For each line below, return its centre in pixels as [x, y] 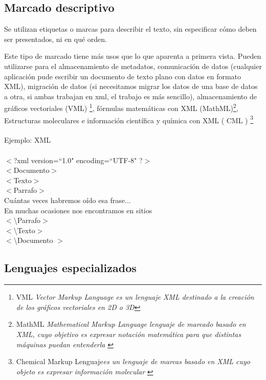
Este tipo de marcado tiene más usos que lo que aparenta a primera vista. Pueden [133, 56]
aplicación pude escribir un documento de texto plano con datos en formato [123, 76]
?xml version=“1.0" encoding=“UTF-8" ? [78, 160]
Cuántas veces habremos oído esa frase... [68, 200]
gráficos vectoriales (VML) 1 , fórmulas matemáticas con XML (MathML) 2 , [121, 107]
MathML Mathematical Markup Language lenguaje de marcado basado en [131, 324]
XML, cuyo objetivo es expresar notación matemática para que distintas [128, 334]
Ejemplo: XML [28, 140]
